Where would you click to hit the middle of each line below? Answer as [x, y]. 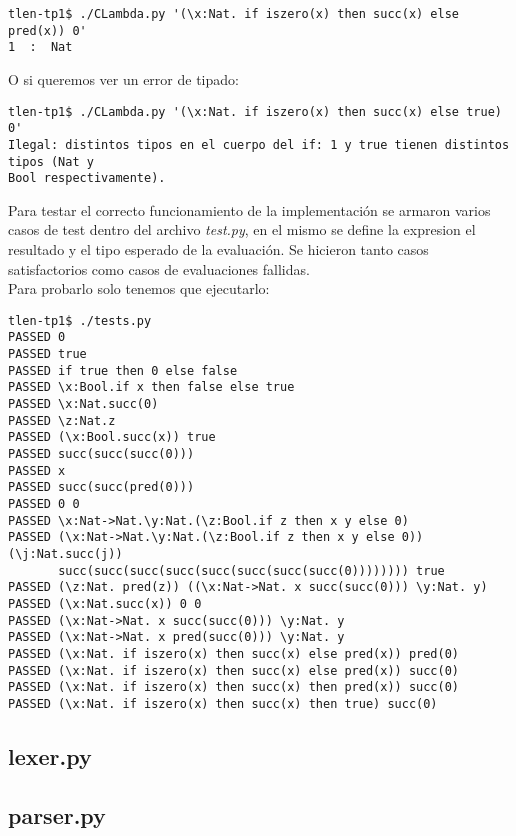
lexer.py [50, 755]
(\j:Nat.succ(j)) [65, 554]
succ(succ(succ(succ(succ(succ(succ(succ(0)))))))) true [251, 570]
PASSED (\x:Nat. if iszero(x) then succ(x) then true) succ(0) [223, 703]
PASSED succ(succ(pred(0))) [101, 487]
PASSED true [47, 354]
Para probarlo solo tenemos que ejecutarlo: [139, 288]
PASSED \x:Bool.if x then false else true [151, 387]
